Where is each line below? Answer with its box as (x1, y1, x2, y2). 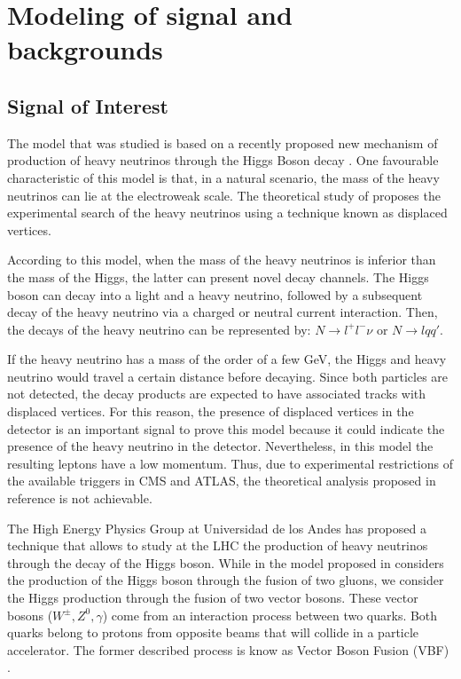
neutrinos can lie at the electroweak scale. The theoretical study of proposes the (7, 186, 441, 204)
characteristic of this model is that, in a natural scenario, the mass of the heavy (7, 168, 440, 186)
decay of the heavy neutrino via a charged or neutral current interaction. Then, (7, 303, 438, 321)
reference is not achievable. (7, 489, 152, 508)
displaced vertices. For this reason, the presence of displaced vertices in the (7, 402, 414, 421)
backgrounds (7, 31, 163, 67)
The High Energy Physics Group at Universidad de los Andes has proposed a (7, 518, 426, 537)
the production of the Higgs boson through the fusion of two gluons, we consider (7, 571, 444, 589)
